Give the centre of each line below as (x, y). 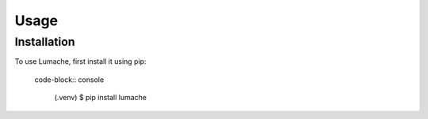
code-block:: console (69, 80)
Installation (45, 42)
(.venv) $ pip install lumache (100, 98)
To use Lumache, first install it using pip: (80, 61)
